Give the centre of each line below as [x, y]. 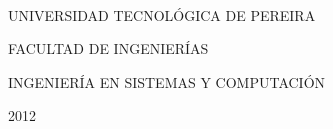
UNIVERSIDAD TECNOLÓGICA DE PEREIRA [162, 14]
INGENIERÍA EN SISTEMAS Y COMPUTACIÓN [167, 81]
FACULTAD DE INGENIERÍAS [108, 48]
